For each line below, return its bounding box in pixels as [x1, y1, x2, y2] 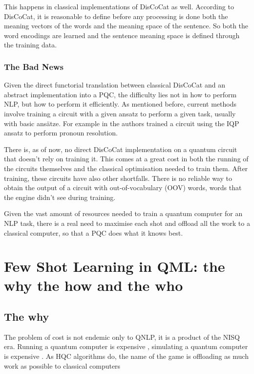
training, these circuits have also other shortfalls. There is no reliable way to [4, 173, 232, 183]
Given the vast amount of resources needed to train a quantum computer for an [4, 208, 243, 219]
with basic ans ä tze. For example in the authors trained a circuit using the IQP [4, 118, 239, 128]
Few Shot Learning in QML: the [4, 256, 225, 276]
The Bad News [4, 60, 64, 72]
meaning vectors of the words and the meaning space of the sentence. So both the [4, 21, 249, 31]
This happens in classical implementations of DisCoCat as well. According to [4, 1, 234, 11]
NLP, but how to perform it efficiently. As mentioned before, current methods [4, 99, 236, 109]
